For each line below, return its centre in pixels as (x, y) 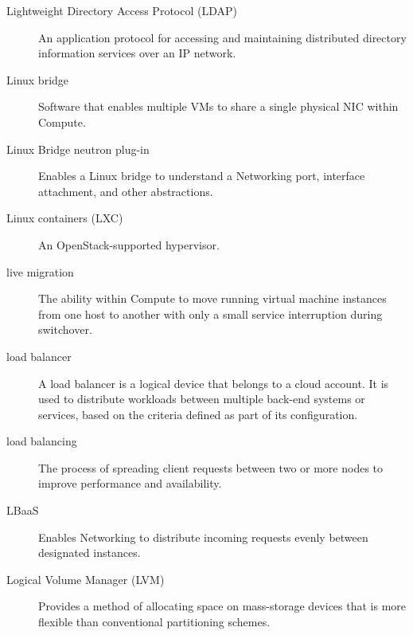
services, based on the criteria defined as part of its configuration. (198, 414)
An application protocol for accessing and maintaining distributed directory (222, 37)
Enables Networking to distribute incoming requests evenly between (203, 537)
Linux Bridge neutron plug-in (78, 149)
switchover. (65, 329)
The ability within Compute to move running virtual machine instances (212, 298)
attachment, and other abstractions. (126, 191)
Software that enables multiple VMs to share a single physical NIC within (218, 106)
